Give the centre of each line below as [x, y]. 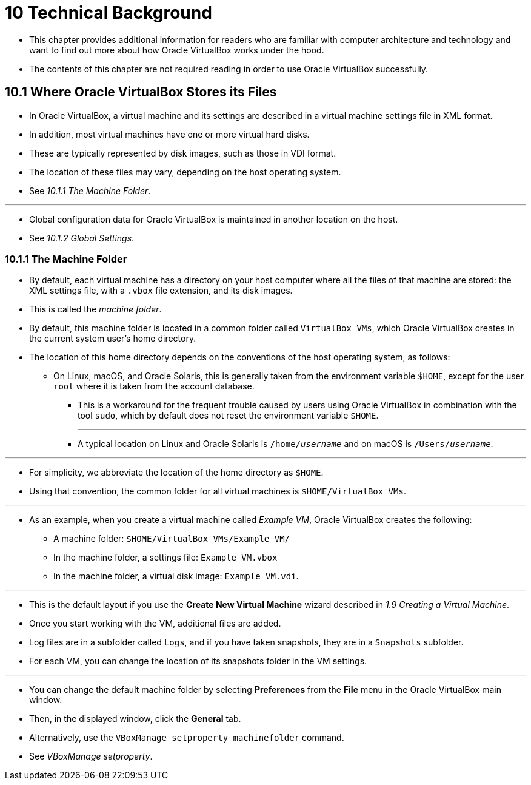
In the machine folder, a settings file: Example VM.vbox [165, 558]
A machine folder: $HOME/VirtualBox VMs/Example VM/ [172, 539]
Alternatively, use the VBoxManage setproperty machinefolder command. [187, 738]
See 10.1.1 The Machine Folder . [90, 190]
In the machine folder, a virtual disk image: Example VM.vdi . [176, 576]
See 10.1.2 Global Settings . [82, 238]
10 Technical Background [109, 13]
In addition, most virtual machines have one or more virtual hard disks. [169, 134]
